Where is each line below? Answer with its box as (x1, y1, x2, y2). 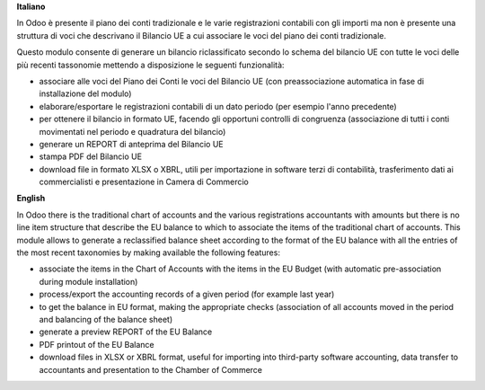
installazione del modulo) (39, 88, 132, 99)
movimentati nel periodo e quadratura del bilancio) (39, 126, 226, 137)
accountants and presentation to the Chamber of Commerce (39, 364, 263, 375)
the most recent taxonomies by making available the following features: (16, 247, 280, 258)
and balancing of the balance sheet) (39, 314, 173, 324)
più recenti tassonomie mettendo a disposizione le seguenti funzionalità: (16, 59, 285, 70)
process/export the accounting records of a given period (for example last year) (39, 288, 335, 300)
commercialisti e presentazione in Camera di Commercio (39, 176, 249, 188)
